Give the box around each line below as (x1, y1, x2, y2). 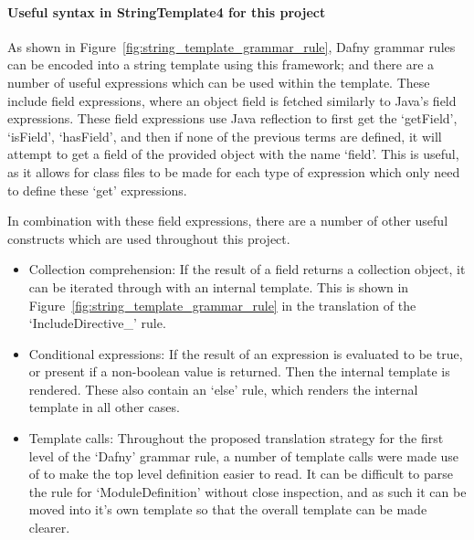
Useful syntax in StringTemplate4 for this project (7, 2, 326, 21)
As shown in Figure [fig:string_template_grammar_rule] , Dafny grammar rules (7, 37, 456, 56)
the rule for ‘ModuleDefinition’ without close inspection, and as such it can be (28, 482, 467, 501)
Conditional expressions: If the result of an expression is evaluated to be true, (28, 344, 463, 363)
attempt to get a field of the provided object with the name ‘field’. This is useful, (7, 144, 459, 164)
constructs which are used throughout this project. (7, 228, 290, 248)
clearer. (28, 518, 70, 537)
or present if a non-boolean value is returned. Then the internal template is (28, 362, 450, 381)
